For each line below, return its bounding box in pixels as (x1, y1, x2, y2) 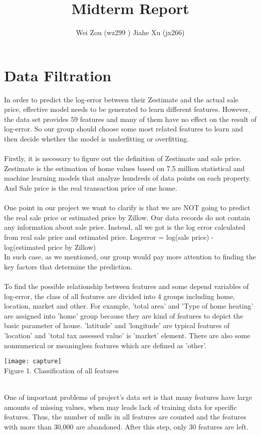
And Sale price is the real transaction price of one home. (4, 183, 177, 193)
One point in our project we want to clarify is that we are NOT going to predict (4, 202, 250, 213)
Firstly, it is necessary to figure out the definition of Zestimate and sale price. (4, 153, 242, 164)
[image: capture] (4, 358, 62, 365)
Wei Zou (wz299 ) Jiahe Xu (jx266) (76, 27, 185, 38)
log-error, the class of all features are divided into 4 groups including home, (4, 291, 235, 301)
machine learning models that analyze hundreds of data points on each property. (4, 173, 251, 183)
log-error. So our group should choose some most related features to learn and (4, 123, 243, 134)
